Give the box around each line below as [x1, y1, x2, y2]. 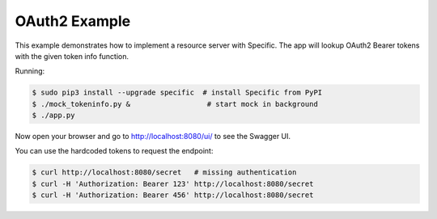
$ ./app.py [32, 111, 75, 120]
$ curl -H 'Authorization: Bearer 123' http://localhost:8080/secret [32, 179, 314, 188]
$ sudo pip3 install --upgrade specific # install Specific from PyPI [32, 88, 323, 97]
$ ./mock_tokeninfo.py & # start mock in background [32, 99, 319, 108]
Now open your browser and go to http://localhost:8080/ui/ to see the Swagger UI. [15, 132, 291, 141]
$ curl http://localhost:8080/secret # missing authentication [32, 168, 297, 177]
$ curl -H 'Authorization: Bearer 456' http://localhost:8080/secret [32, 191, 314, 200]
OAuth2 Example [15, 12, 131, 30]
